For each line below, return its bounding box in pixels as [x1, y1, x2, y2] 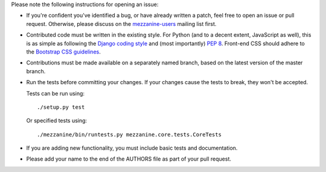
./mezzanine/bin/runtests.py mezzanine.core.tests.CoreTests [37, 131, 222, 138]
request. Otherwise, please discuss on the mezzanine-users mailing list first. [26, 20, 217, 27]
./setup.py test [37, 103, 85, 111]
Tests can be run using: [26, 90, 85, 97]
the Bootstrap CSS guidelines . [26, 48, 101, 55]
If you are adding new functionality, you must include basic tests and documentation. [26, 144, 238, 152]
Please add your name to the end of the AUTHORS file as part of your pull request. [26, 155, 232, 162]
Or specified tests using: [26, 117, 88, 124]
